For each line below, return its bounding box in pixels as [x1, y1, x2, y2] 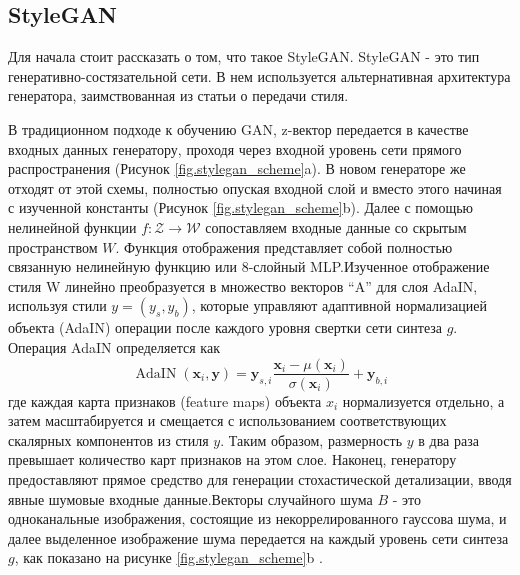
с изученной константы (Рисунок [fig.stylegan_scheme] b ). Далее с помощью [8, 197, 474, 218]
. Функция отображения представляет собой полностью [115, 236, 453, 257]
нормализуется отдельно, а [342, 390, 505, 411]
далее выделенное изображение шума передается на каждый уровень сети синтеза [8, 527, 509, 548]
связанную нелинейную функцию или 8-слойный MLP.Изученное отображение [8, 256, 490, 277]
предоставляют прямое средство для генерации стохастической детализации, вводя [8, 468, 512, 489]
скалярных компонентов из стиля [8, 429, 209, 450]
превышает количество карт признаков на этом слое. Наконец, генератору [8, 449, 457, 470]
